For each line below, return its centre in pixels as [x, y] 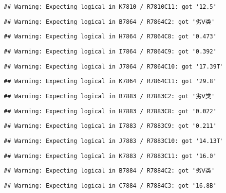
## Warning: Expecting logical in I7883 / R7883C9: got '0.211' [110, 126]
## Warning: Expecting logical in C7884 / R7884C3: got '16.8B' [110, 185]
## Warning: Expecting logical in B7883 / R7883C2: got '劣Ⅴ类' [109, 96]
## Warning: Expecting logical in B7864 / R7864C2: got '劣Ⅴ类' [109, 22]
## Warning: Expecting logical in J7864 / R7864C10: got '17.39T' [114, 66]
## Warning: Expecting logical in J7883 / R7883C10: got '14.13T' [114, 141]
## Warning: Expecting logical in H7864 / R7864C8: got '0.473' [110, 37]
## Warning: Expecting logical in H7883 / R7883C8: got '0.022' [110, 111]
